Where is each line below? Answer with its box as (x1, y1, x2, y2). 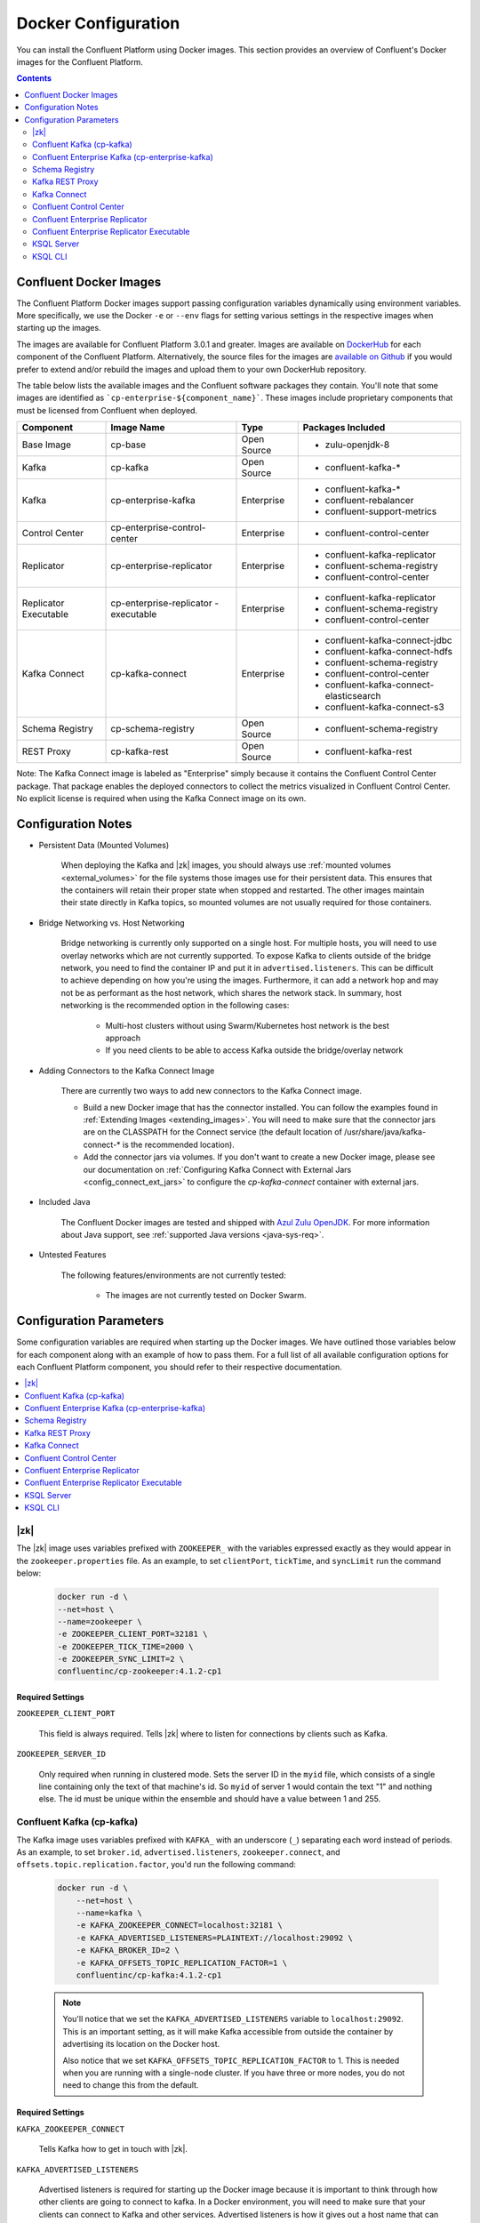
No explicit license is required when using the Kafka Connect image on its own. (16, 793, 307, 804)
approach (105, 1032, 141, 1043)
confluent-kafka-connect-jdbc (324, 634, 452, 646)
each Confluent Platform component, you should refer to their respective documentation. (16, 1361, 342, 1372)
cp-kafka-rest (110, 745, 169, 758)
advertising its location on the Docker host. (62, 2039, 220, 2050)
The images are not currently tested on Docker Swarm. (105, 1290, 307, 1301)
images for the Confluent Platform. (16, 56, 144, 67)
